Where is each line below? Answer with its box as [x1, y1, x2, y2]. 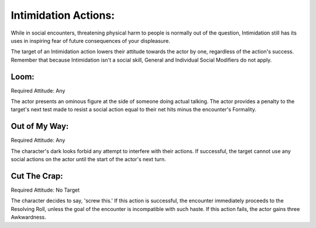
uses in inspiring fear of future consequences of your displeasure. [11, 37, 170, 44]
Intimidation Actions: [11, 9, 115, 22]
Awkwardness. [11, 214, 47, 221]
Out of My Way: [11, 121, 69, 131]
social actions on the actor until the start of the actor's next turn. [11, 156, 166, 163]
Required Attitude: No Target [11, 186, 80, 193]
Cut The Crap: [11, 171, 64, 181]
